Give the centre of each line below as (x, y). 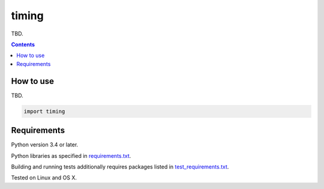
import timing (44, 111)
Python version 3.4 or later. (45, 145)
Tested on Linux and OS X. (44, 178)
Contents (23, 44)
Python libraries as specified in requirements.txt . (71, 155)
